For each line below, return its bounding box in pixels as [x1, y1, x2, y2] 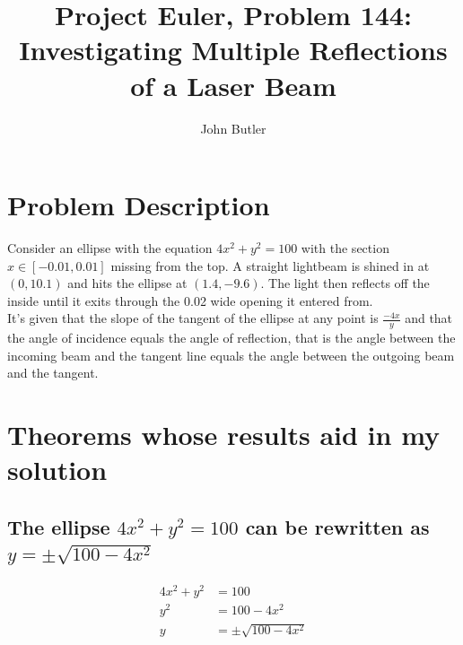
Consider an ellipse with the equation [7, 239, 213, 257]
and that [405, 309, 453, 327]
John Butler [200, 118, 266, 137]
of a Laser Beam [130, 66, 336, 103]
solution [7, 451, 108, 488]
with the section [301, 239, 389, 257]
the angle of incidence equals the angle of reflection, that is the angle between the [7, 328, 456, 347]
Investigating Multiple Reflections [19, 31, 448, 68]
